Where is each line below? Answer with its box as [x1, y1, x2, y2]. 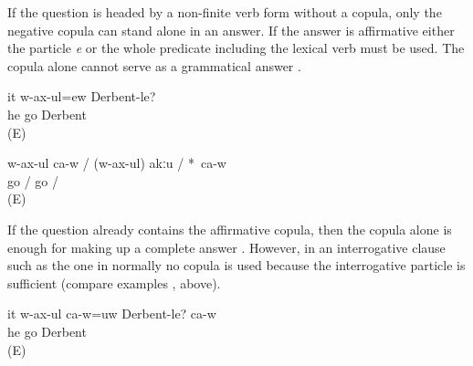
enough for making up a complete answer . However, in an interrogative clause [7, 237, 446, 256]
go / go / [7, 171, 58, 190]
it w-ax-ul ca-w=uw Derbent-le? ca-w [7, 304, 216, 323]
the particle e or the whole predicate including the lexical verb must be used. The [7, 38, 465, 58]
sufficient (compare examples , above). [7, 273, 221, 292]
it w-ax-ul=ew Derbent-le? [7, 87, 156, 106]
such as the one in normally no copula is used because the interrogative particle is [7, 256, 466, 275]
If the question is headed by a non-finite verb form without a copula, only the [7, 3, 442, 21]
